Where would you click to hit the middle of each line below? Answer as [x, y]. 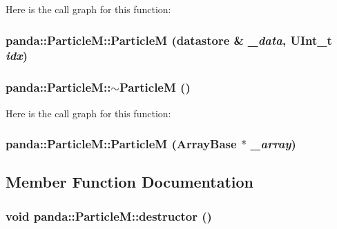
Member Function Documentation [130, 182]
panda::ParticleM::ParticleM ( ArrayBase [121, 144]
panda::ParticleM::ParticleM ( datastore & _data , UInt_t [169, 40]
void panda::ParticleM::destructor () [109, 216]
